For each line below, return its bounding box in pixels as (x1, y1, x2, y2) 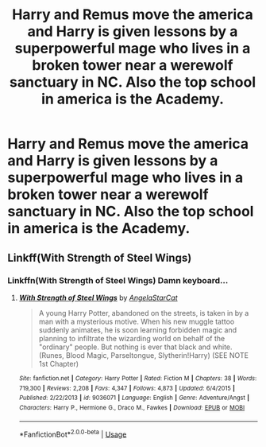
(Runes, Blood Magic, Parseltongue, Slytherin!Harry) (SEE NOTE (38, 350, 249, 360)
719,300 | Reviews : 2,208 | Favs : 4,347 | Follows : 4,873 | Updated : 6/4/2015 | (18, 384, 236, 392)
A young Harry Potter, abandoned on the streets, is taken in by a (38, 308, 249, 317)
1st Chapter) (38, 359, 79, 368)
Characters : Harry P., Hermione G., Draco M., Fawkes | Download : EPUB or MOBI (18, 403, 245, 411)
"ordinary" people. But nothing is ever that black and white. (38, 342, 233, 352)
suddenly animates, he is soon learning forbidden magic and (38, 325, 237, 335)
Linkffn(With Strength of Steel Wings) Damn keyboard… (7, 274, 229, 286)
